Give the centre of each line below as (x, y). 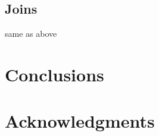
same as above (31, 34)
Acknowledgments (80, 121)
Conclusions (54, 74)
